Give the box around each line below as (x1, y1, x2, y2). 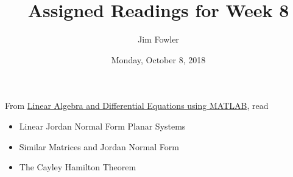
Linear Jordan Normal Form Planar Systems (19, 119, 186, 132)
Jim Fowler (138, 33, 179, 46)
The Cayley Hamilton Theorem (19, 161, 136, 173)
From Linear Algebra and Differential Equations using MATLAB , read (5, 99, 269, 112)
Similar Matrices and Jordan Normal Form (19, 140, 179, 153)
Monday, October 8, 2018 (111, 53, 206, 66)
